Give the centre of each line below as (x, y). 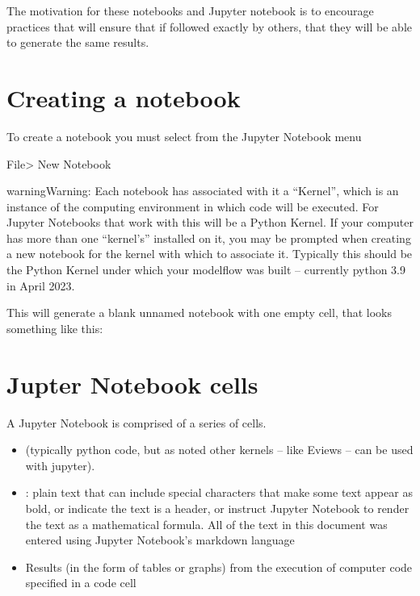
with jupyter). (60, 465)
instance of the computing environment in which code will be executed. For (193, 206)
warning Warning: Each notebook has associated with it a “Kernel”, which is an (203, 191)
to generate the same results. (78, 42)
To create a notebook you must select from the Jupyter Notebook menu (184, 136)
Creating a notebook (124, 97)
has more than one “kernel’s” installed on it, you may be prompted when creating (209, 238)
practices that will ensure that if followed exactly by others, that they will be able (210, 26)
